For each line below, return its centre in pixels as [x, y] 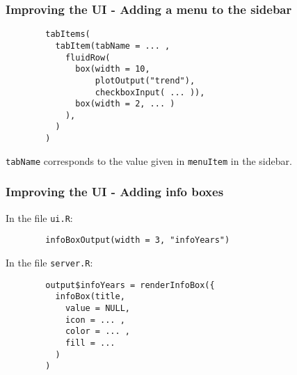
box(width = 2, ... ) [125, 104]
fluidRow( [88, 57]
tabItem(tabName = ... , [113, 46]
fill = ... [90, 343]
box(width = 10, [113, 69]
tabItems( [68, 34]
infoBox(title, [90, 297]
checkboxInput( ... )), [150, 92]
